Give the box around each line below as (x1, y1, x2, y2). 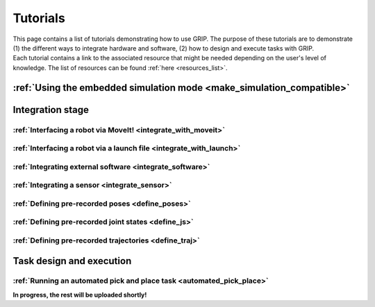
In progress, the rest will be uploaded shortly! (12, 290, 147, 299)
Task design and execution (12, 255, 132, 267)
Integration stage (12, 104, 90, 116)
